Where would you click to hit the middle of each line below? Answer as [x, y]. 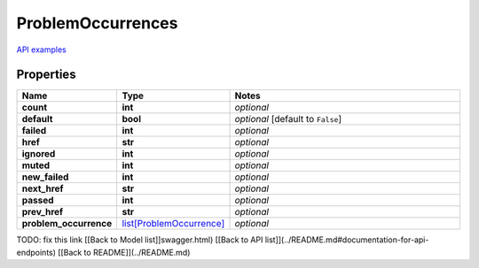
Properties [46, 75]
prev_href [43, 212]
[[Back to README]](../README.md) [124, 252]
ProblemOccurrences [97, 23]
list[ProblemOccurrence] [173, 224]
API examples [41, 50]
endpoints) [36, 252]
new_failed [45, 177]
